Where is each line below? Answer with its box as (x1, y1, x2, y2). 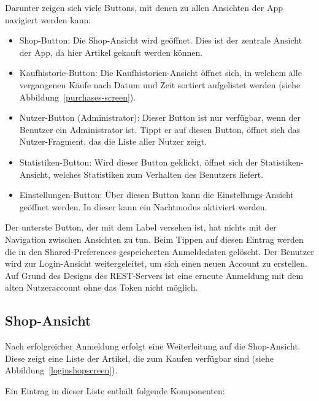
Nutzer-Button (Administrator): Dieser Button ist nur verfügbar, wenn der (19, 111, 301, 124)
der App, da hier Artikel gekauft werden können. (19, 45, 203, 58)
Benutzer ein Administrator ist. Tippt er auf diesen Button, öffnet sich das (19, 123, 301, 136)
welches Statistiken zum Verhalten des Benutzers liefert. (53, 167, 264, 180)
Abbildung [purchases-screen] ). (19, 90, 136, 103)
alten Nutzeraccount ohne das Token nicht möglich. (5, 281, 198, 294)
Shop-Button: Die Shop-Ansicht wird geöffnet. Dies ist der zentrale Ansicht (19, 34, 302, 47)
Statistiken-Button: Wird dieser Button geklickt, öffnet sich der (19, 155, 258, 168)
